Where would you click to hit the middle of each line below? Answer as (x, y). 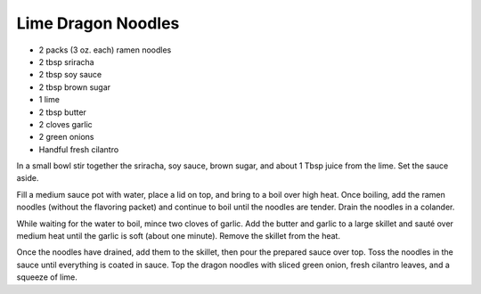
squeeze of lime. (47, 277)
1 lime (49, 100)
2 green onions (66, 137)
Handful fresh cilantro (79, 149)
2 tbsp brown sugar (75, 87)
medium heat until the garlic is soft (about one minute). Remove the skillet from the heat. (178, 236)
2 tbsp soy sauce (70, 75)
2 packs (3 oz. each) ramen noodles (105, 50)
